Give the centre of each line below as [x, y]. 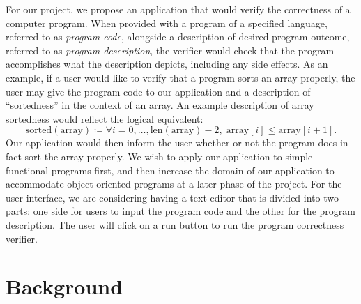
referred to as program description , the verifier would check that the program [170, 50]
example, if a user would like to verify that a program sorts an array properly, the [180, 77]
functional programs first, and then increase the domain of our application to [170, 170]
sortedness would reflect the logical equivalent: [105, 118]
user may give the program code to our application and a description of [158, 91]
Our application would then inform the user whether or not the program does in [177, 143]
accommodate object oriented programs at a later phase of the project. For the [174, 184]
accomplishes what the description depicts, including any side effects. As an [167, 64]
